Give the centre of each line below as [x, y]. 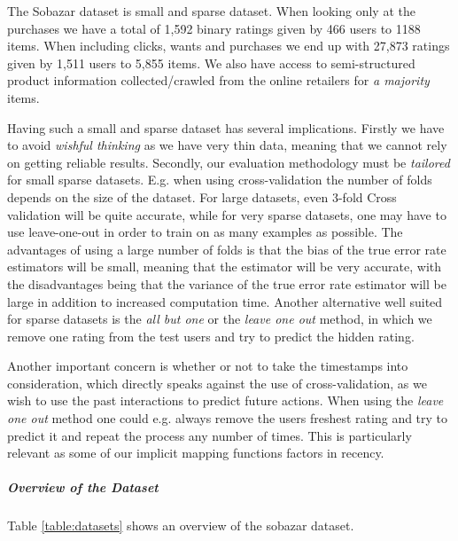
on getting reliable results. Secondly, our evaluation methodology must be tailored [229, 162]
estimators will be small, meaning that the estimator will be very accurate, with [225, 267]
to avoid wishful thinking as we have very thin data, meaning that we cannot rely [227, 145]
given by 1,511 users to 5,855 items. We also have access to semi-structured [211, 63]
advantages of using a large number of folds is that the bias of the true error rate [227, 249]
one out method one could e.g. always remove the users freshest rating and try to [228, 418]
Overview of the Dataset [83, 487]
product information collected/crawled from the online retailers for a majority [218, 80]
